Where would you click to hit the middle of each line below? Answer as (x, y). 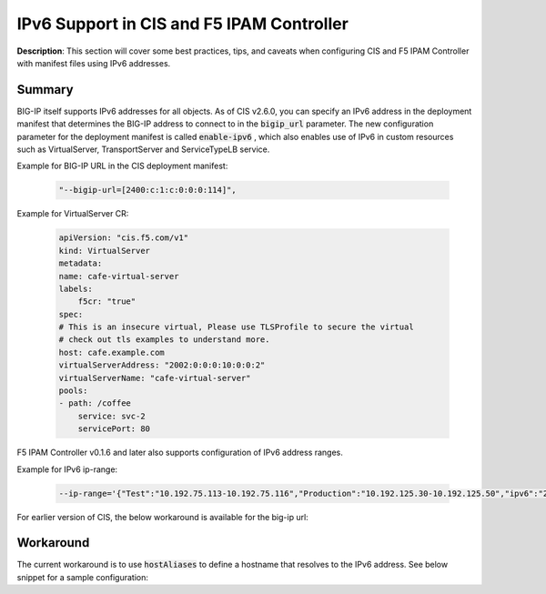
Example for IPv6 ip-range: (67, 469)
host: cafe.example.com (112, 352)
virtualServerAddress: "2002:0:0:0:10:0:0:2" (162, 365)
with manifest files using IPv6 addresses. (94, 63)
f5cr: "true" (107, 302)
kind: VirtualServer (104, 251)
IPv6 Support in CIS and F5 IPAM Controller (183, 24)
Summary (45, 90)
